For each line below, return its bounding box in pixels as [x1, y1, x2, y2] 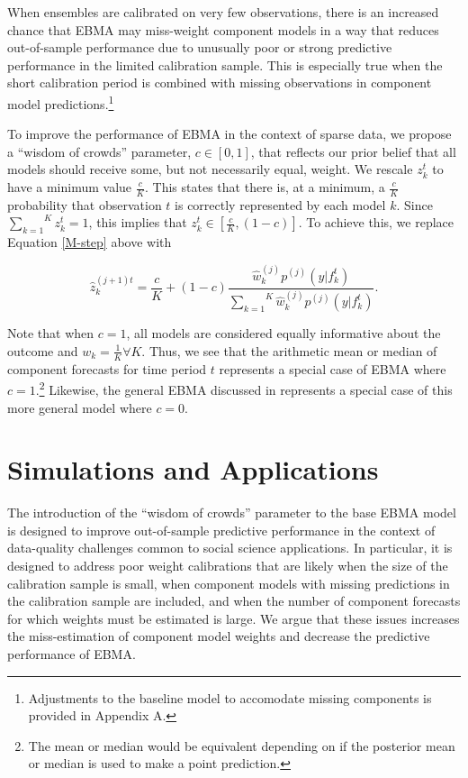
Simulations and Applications [7, 451, 379, 488]
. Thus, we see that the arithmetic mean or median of [141, 341, 437, 360]
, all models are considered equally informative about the [126, 324, 441, 343]
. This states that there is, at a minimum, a [145, 178, 385, 196]
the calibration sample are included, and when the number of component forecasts [7, 591, 461, 610]
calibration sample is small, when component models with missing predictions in [7, 573, 450, 592]
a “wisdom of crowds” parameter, [7, 142, 192, 160]
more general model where [7, 398, 152, 416]
